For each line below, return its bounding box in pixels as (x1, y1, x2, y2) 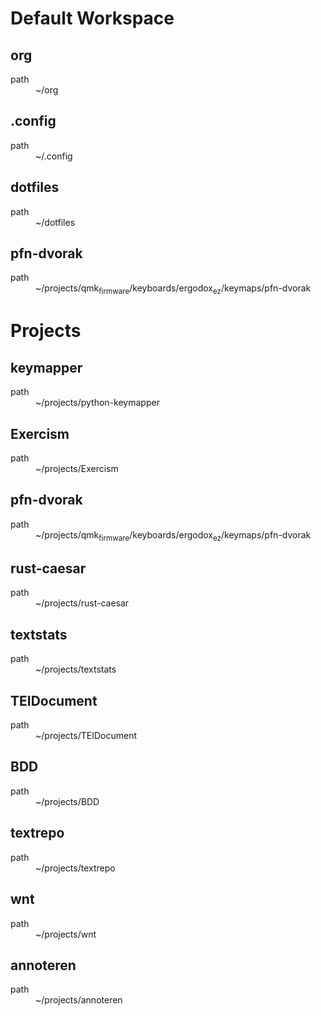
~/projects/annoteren (35, 994, 123, 1006)
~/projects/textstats (35, 663, 117, 676)
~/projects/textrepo (35, 862, 116, 874)
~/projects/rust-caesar (35, 597, 130, 609)
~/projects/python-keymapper (35, 397, 160, 409)
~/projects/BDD (35, 795, 100, 807)
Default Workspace (10, 7, 175, 30)
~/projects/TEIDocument (35, 730, 138, 742)
